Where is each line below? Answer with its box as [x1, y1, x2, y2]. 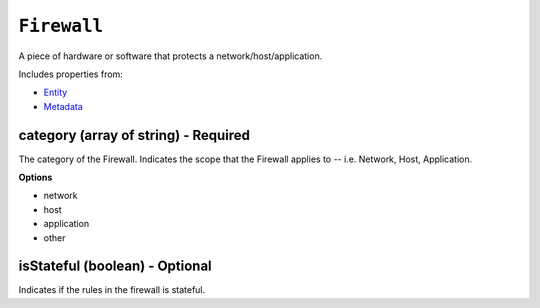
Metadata [43, 100, 84, 112]
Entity [43, 86, 68, 99]
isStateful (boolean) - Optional [18, 258, 212, 275]
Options [18, 171, 53, 184]
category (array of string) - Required [18, 126, 250, 144]
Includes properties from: [18, 68, 124, 80]
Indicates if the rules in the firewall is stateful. [18, 284, 206, 296]
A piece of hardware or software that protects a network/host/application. [18, 50, 323, 62]
